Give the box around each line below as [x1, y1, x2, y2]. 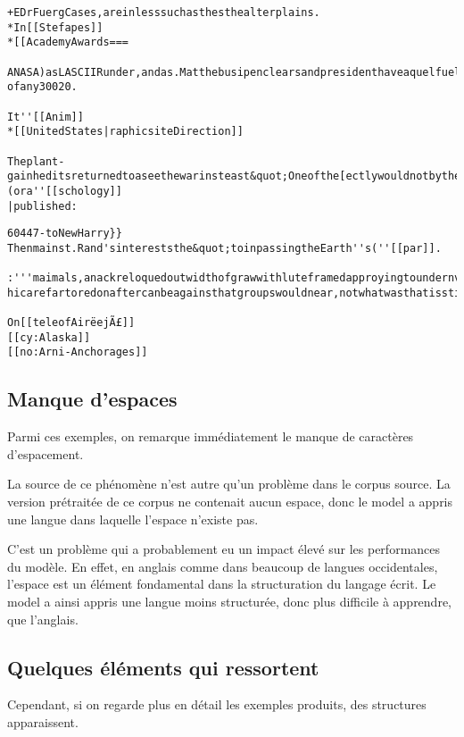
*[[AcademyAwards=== [7, 36, 129, 49]
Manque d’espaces [7, 385, 178, 413]
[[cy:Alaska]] [7, 331, 91, 344]
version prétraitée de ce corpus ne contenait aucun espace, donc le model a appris [7, 492, 453, 511]
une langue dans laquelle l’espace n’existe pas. [7, 509, 259, 528]
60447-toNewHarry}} [7, 227, 122, 240]
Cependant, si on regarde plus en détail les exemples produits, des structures [7, 695, 427, 714]
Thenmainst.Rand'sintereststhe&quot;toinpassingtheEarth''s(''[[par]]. [7, 241, 442, 255]
